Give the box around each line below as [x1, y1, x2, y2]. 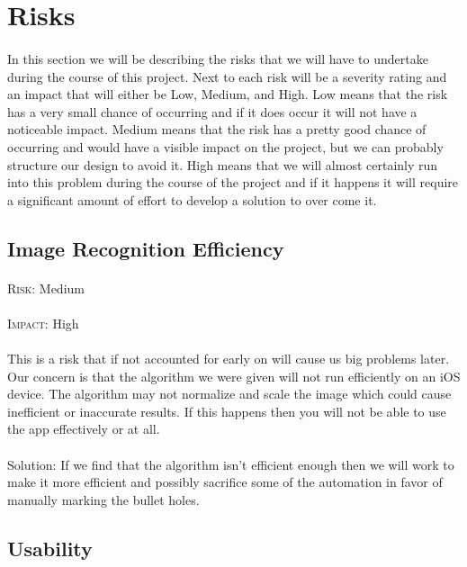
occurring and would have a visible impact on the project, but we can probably [7, 137, 444, 156]
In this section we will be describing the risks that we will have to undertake [7, 49, 428, 67]
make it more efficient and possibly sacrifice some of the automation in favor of [7, 472, 443, 491]
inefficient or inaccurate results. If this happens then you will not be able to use [7, 401, 446, 420]
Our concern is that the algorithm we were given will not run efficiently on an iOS [7, 366, 461, 385]
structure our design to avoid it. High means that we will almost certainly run [7, 155, 438, 174]
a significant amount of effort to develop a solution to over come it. [7, 190, 377, 209]
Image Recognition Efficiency [7, 234, 284, 262]
